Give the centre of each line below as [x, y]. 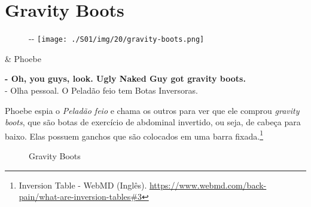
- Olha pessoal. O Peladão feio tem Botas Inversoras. [101, 90]
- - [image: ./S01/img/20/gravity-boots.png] [117, 38]
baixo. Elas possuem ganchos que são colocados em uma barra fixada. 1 [134, 135]
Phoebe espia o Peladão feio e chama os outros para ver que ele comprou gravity [152, 110]
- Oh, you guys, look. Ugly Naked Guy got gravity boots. [125, 78]
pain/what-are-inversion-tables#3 [80, 197]
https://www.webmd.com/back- [208, 185]
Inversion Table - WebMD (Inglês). [83, 185]
